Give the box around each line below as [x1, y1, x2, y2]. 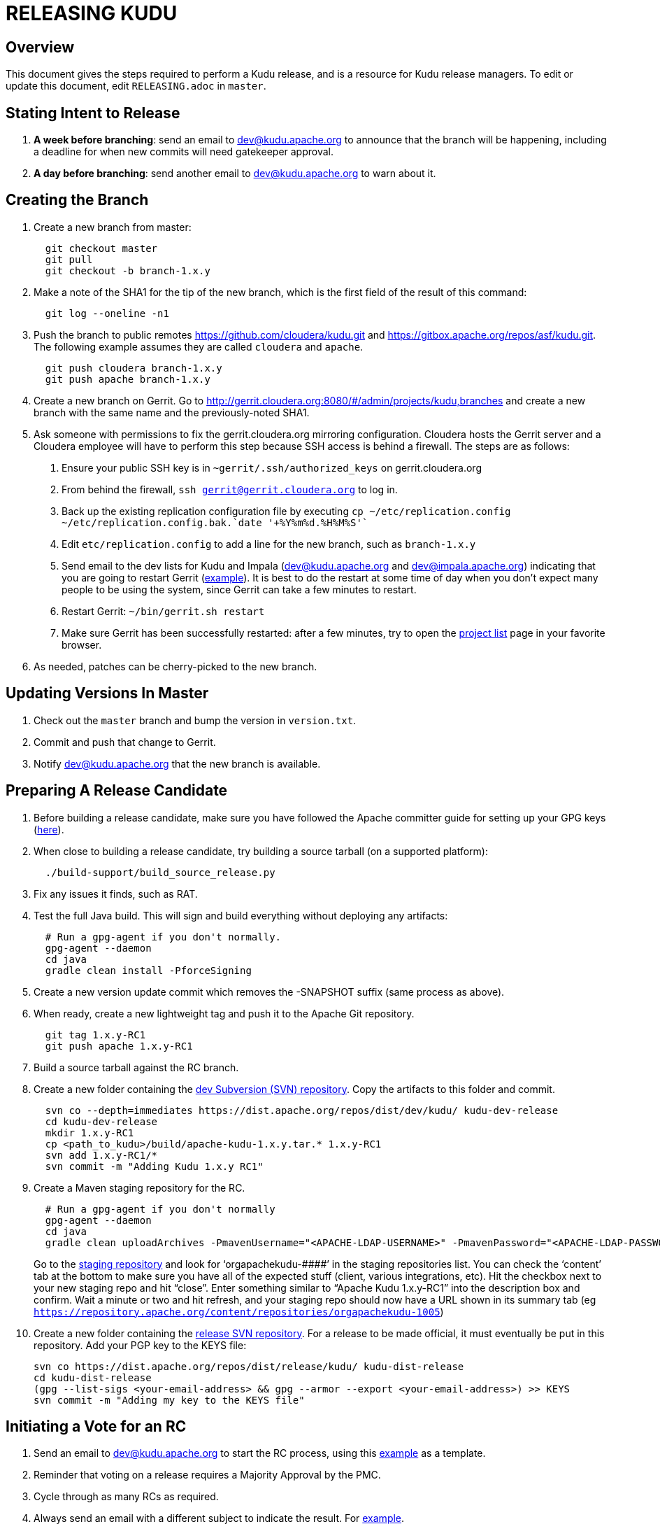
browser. [62, 638, 102, 651]
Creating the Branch [6, 191, 149, 209]
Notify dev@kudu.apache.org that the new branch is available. [34, 757, 321, 770]
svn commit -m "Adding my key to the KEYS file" [34, 1394, 305, 1406]
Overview [6, 38, 75, 56]
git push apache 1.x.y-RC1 [45, 1040, 193, 1052]
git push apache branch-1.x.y [45, 373, 210, 385]
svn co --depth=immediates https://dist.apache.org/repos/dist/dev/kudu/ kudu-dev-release [45, 1104, 559, 1116]
